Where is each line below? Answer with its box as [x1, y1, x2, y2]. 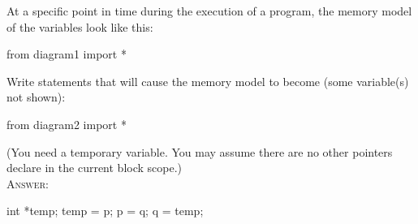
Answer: [6, 174, 49, 192]
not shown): [6, 88, 66, 106]
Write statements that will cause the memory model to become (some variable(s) [6, 72, 409, 89]
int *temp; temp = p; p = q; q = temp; [6, 202, 204, 219]
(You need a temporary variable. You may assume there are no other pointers [6, 143, 393, 160]
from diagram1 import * [6, 45, 127, 62]
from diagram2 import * [6, 115, 127, 132]
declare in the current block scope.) [6, 159, 183, 176]
